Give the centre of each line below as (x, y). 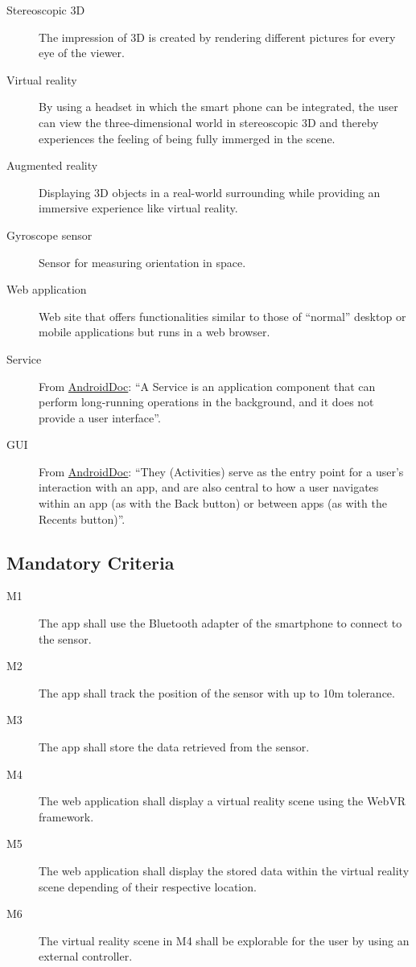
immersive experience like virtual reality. (138, 208)
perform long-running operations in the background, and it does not (206, 402)
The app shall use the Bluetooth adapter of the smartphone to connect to (220, 623)
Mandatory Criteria (91, 562)
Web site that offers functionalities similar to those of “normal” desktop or (222, 316)
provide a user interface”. (100, 417)
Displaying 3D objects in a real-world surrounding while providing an (210, 192)
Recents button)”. (82, 518)
